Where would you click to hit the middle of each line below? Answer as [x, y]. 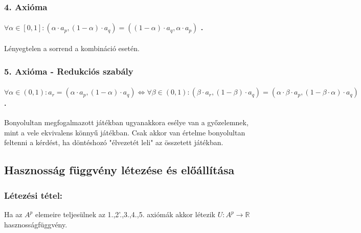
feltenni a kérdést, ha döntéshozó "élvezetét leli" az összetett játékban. [114, 142]
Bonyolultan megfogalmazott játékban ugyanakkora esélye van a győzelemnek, [126, 122]
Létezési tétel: [33, 195]
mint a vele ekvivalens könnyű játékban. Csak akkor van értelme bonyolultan [125, 132]
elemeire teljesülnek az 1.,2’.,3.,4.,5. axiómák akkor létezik [125, 214]
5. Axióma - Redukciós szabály [69, 71]
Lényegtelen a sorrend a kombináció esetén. [72, 48]
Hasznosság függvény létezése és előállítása [119, 170]
